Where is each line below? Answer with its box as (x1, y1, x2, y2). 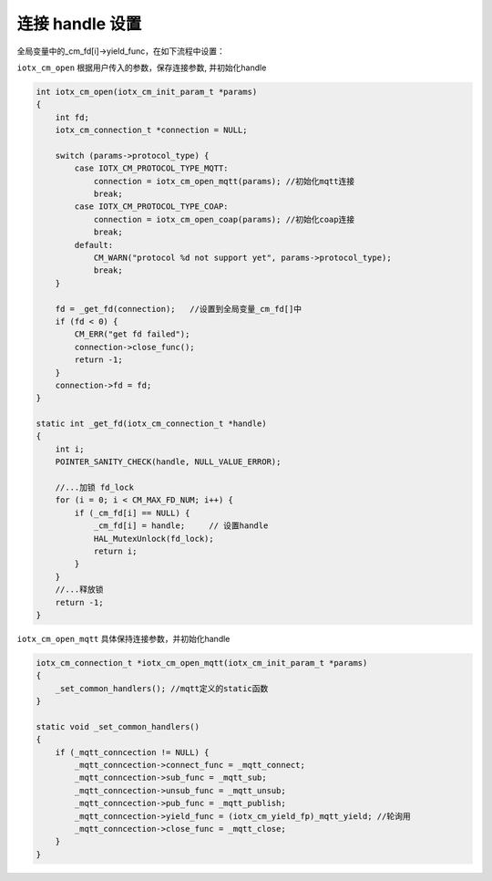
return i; (93, 545, 138, 556)
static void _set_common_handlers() (36, 721, 200, 731)
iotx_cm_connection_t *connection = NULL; (55, 125, 248, 136)
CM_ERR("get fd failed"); (74, 329, 190, 339)
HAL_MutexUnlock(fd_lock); (93, 534, 214, 544)
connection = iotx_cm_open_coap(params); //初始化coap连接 (93, 214, 355, 224)
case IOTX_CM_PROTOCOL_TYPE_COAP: (74, 202, 229, 212)
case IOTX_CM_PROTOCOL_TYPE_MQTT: (74, 163, 229, 173)
